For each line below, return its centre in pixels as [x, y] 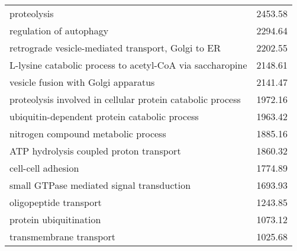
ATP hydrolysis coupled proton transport [95, 151]
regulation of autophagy [59, 30]
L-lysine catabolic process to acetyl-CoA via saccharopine [128, 65]
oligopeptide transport [56, 202]
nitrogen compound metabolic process [88, 133]
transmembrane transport [63, 236]
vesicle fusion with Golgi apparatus [82, 82]
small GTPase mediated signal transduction [100, 185]
